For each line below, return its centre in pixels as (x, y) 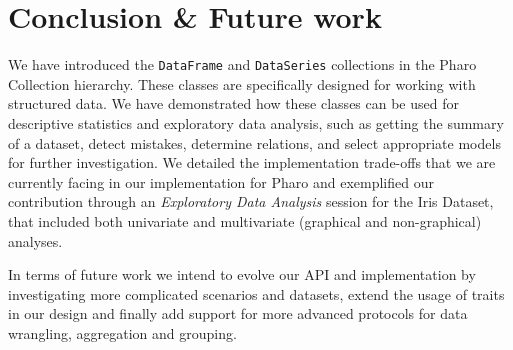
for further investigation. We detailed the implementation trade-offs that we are (252, 162)
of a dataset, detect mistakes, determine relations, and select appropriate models (254, 142)
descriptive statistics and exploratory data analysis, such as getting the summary (256, 122)
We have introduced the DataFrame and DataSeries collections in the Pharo (242, 64)
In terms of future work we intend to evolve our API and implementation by (242, 274)
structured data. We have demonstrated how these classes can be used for (233, 103)
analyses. (35, 240)
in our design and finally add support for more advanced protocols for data (238, 313)
